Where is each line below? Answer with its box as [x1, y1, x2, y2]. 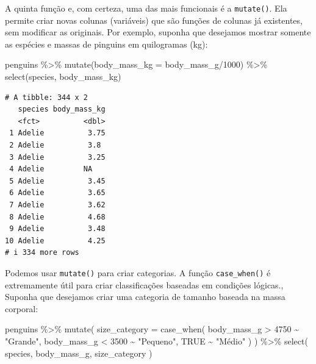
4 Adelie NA [9, 165, 93, 174]
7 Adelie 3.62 [9, 200, 106, 209]
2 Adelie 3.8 [9, 141, 101, 149]
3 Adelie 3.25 [9, 152, 106, 162]
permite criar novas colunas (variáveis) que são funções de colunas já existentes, [5, 13, 303, 26]
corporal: [5, 302, 38, 315]
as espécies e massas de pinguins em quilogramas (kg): [5, 37, 208, 50]
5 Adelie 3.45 [9, 176, 106, 185]
